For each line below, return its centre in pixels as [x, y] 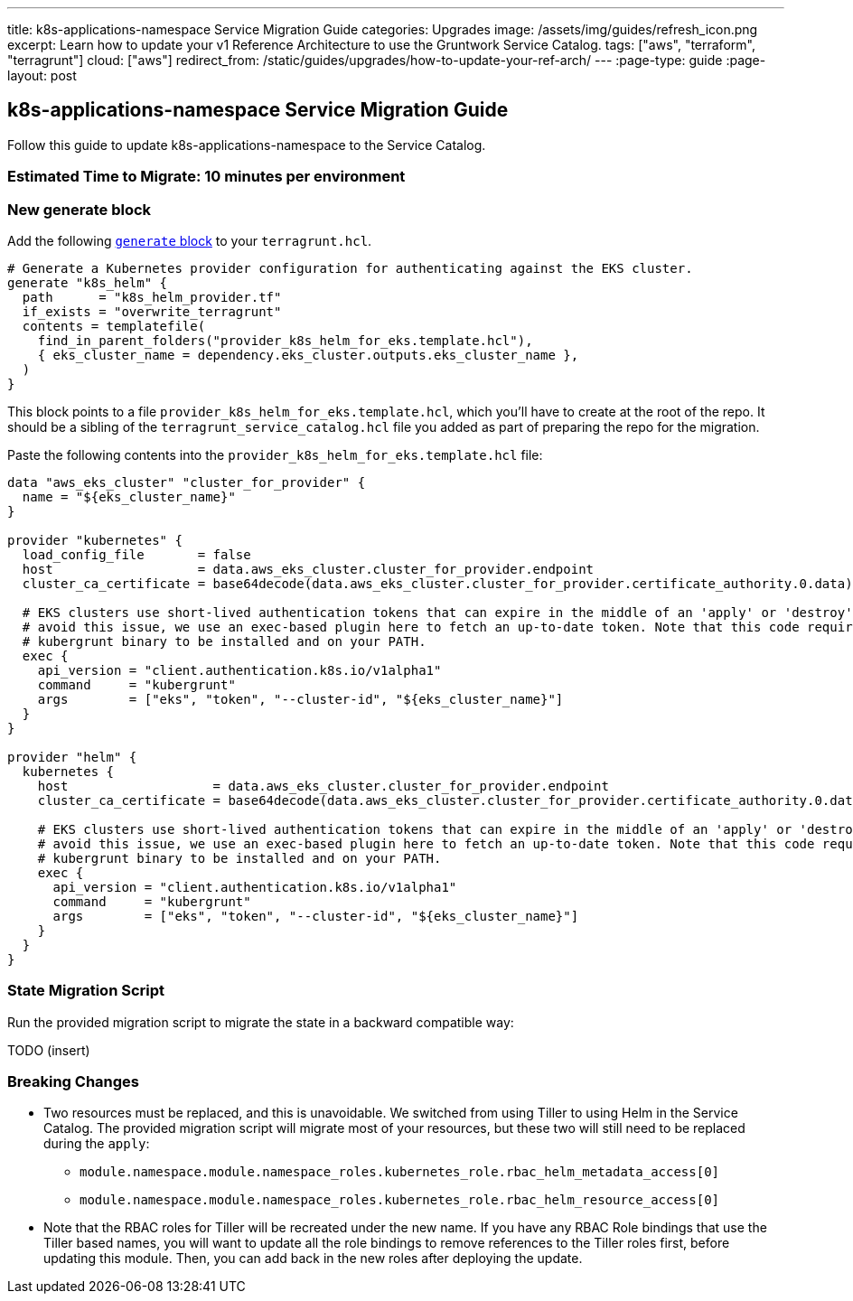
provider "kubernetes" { [95, 540]
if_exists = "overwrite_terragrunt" [152, 311]
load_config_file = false [136, 554]
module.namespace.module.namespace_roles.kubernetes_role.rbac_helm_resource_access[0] [400, 1200]
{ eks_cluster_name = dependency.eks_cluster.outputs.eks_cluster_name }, [308, 355]
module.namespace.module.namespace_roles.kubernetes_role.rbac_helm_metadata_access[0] [400, 1172]
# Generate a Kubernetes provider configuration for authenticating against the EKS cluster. [350, 268]
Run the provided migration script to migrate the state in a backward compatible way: [261, 1022]
